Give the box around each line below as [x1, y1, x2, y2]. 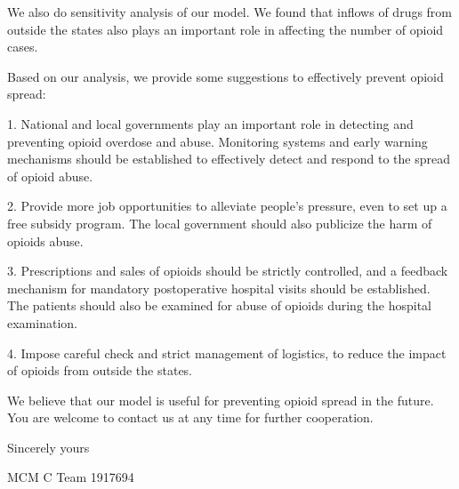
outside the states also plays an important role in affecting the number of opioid [7, 20, 444, 38]
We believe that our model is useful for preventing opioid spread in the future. [7, 390, 434, 409]
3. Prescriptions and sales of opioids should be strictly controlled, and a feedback [7, 261, 448, 280]
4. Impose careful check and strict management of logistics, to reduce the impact [7, 343, 447, 362]
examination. [7, 313, 77, 332]
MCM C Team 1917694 [7, 468, 134, 486]
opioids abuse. [7, 231, 84, 250]
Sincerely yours [7, 437, 90, 456]
